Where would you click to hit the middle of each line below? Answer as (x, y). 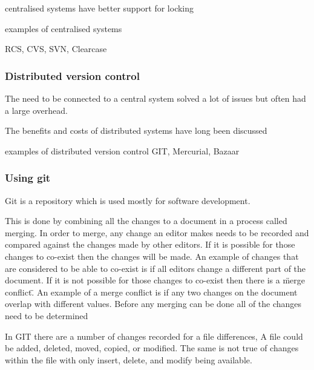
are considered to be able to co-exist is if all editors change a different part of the (155, 268)
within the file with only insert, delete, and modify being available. (129, 359)
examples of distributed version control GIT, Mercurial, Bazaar (122, 150)
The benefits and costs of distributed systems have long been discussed (136, 130)
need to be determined (47, 315)
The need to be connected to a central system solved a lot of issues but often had (155, 98)
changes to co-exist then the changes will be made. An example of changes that (152, 256)
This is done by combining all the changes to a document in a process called (146, 221)
